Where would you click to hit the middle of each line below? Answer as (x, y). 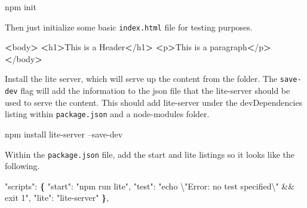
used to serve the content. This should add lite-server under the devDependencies (154, 102)
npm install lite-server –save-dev (64, 134)
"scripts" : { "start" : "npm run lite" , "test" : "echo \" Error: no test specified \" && (150, 186)
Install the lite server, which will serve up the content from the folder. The (141, 79)
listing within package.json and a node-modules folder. (107, 114)
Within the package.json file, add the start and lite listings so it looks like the (150, 154)
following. (22, 166)
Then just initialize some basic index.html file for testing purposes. (129, 27)
